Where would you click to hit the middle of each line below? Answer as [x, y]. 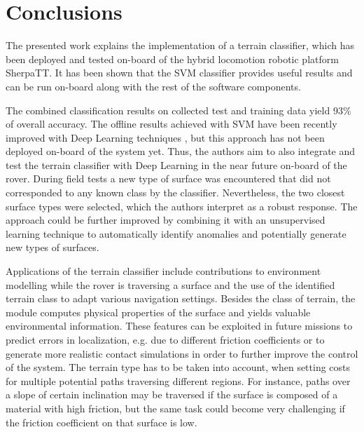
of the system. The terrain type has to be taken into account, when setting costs [178, 367]
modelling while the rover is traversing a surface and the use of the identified [170, 284]
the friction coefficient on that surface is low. [101, 422]
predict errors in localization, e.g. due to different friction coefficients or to [165, 339]
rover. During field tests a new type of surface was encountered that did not [168, 178]
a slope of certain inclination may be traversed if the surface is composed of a [172, 394]
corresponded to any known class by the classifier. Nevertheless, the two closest [175, 193]
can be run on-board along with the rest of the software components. [153, 86]
